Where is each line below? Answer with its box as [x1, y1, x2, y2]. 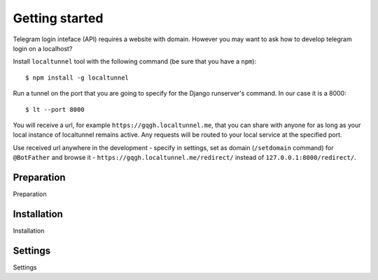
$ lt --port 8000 [25, 105, 85, 113]
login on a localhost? [13, 44, 73, 52]
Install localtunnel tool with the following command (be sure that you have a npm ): [13, 57, 257, 66]
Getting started [13, 10, 104, 26]
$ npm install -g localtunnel [25, 73, 129, 82]
